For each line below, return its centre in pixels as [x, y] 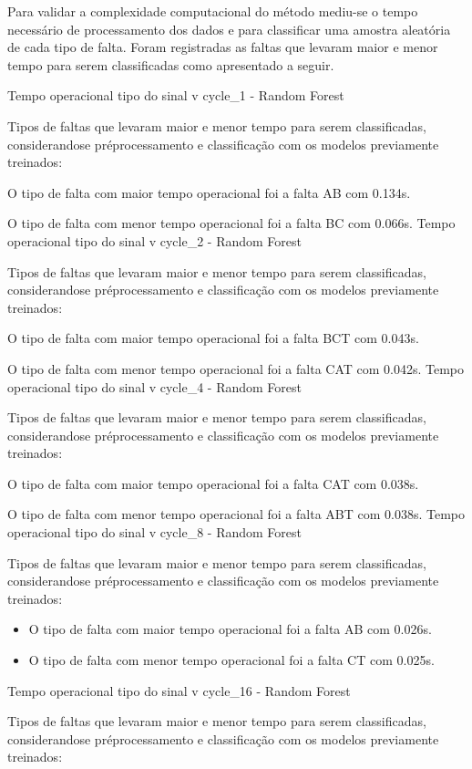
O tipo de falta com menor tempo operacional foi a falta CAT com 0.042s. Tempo [236, 368]
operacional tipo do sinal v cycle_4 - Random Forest [155, 386]
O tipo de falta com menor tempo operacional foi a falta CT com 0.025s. [231, 660]
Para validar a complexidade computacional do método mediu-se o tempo [213, 11]
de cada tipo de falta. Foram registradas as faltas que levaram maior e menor [223, 47]
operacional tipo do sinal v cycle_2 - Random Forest [155, 240]
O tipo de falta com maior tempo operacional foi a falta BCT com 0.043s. [213, 338]
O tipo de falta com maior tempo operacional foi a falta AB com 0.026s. [230, 629]
